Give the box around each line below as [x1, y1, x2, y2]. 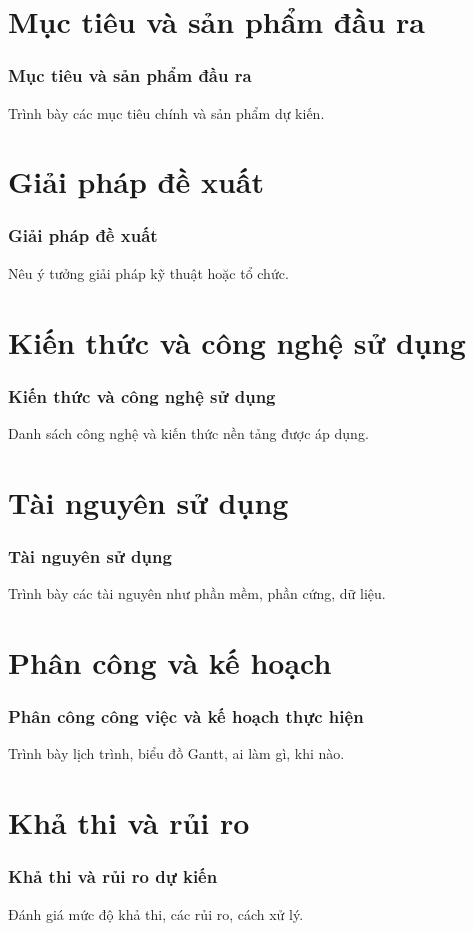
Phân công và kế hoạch [8, 641, 332, 682]
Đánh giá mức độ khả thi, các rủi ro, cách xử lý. [8, 903, 304, 924]
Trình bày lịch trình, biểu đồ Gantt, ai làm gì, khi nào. [8, 743, 345, 764]
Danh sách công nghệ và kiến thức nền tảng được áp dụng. [8, 422, 369, 443]
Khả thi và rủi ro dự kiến [8, 864, 218, 889]
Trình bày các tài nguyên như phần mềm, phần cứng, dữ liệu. [8, 583, 386, 604]
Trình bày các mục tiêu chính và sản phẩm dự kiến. [8, 102, 325, 123]
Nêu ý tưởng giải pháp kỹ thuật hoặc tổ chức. [8, 262, 289, 283]
